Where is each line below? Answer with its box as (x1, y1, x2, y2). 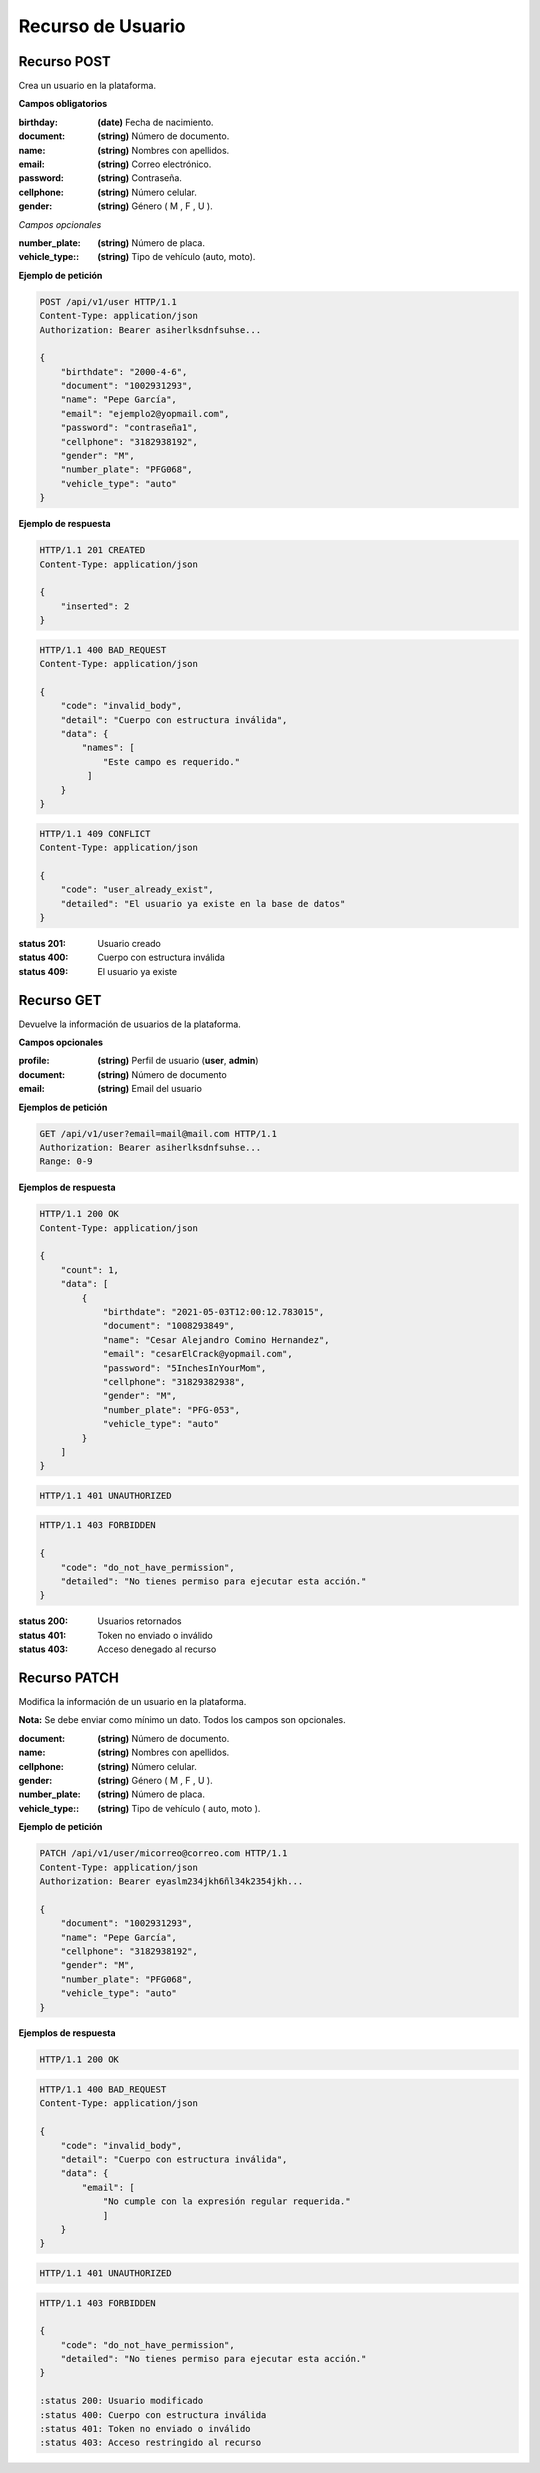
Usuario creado (97, 937, 162, 949)
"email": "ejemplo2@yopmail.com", (60, 408, 230, 419)
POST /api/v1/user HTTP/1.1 (39, 296, 177, 307)
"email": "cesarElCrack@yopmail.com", (102, 1348, 294, 1360)
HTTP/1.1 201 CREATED (39, 545, 146, 556)
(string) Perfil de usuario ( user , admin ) (97, 1055, 259, 1067)
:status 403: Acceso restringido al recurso (39, 2437, 262, 2449)
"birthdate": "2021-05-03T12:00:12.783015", (102, 1306, 325, 1318)
